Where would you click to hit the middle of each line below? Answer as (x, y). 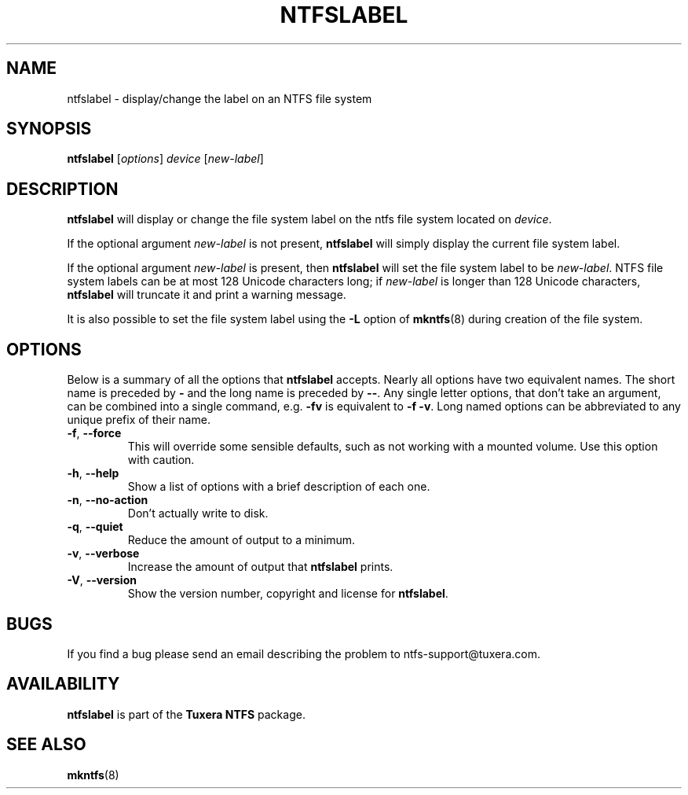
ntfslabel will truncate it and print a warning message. (207, 295)
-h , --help (93, 473)
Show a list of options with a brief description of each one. (279, 487)
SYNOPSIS (49, 129)
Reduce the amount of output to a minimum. (242, 540)
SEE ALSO (46, 745)
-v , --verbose (103, 554)
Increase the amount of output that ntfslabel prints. (260, 567)
